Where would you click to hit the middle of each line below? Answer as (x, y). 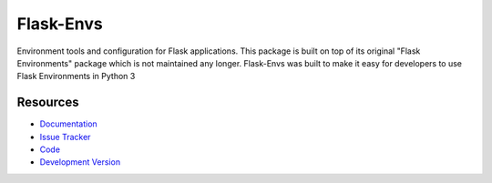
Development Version (80, 162)
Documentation (68, 124)
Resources (48, 102)
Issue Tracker (65, 137)
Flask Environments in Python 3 (76, 76)
